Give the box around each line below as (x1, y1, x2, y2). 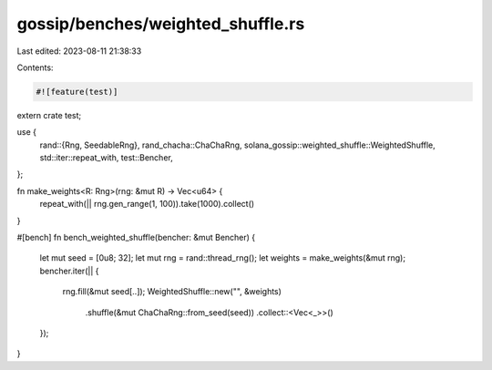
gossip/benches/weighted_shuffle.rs (16, 14, 305, 34)
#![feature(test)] (36, 87, 118, 97)
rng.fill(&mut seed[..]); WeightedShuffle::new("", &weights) (62, 286, 282, 297)
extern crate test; (16, 109, 82, 120)
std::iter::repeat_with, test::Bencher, (39, 152, 173, 163)
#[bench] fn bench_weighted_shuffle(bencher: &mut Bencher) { (16, 232, 256, 243)
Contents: (16, 62, 54, 73)
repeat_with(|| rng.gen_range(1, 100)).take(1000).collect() (39, 199, 255, 210)
